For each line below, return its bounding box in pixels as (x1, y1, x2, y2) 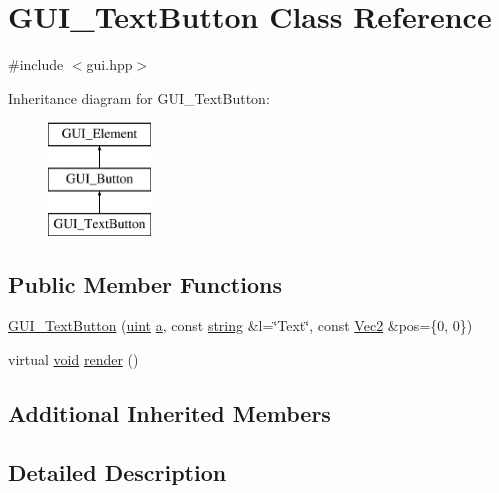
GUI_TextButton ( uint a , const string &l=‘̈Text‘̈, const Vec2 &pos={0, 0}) (8, 315, 473, 336)
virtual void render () (8, 349, 139, 370)
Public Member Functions (8, 268, 282, 299)
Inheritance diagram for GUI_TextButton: (8, 87, 270, 108)
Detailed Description (8, 456, 227, 487)
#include (8, 54, 64, 75)
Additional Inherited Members (8, 398, 331, 429)
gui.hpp (86, 54, 133, 75)
